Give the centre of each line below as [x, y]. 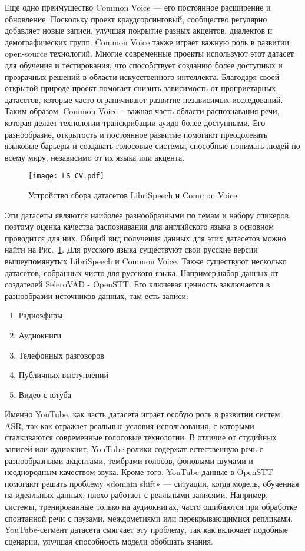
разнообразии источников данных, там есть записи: [97, 295]
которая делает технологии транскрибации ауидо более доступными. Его [135, 122]
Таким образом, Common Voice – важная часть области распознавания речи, [142, 111]
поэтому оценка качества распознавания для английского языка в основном [140, 226]
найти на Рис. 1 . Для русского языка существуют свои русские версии [131, 249]
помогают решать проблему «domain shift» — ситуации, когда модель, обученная [152, 483]
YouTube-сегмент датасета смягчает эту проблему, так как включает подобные [146, 530]
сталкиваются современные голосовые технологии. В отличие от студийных [141, 437]
